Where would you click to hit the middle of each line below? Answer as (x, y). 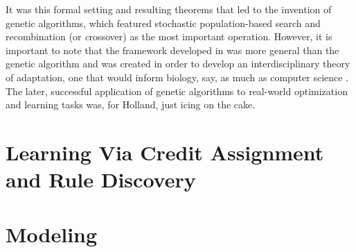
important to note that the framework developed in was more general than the (172, 50)
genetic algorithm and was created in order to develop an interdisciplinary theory (178, 64)
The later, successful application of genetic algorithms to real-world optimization (177, 91)
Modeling (52, 234)
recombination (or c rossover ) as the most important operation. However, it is (169, 36)
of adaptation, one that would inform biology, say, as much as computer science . (177, 77)
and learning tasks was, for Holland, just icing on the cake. (131, 104)
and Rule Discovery (101, 179)
